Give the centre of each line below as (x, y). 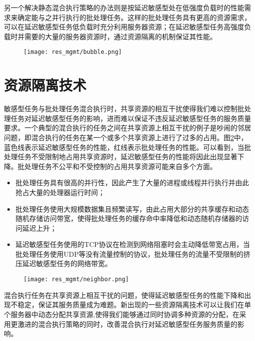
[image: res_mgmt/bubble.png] (73, 52)
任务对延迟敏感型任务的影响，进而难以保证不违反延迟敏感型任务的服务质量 (131, 118)
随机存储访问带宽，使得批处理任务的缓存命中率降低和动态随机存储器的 (129, 218)
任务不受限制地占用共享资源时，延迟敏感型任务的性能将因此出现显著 (127, 157)
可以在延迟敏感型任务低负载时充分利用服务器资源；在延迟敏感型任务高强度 (124, 27)
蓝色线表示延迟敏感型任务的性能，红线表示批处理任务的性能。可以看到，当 (124, 147)
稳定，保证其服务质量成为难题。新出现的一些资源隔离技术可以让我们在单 (134, 304)
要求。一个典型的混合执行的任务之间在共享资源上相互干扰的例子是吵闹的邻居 (127, 128)
